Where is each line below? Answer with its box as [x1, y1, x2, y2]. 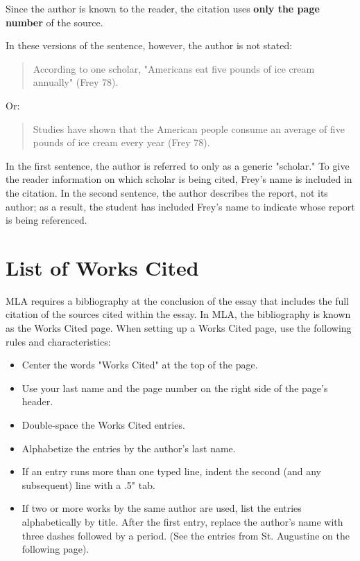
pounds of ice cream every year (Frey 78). [33, 135, 210, 150]
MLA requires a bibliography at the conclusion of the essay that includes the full [6, 293, 349, 308]
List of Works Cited [6, 253, 199, 281]
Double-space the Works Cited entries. [22, 418, 185, 431]
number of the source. [6, 15, 103, 29]
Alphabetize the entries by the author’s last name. [22, 440, 236, 455]
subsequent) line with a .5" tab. [22, 477, 155, 492]
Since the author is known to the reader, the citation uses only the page [6, 1, 320, 15]
